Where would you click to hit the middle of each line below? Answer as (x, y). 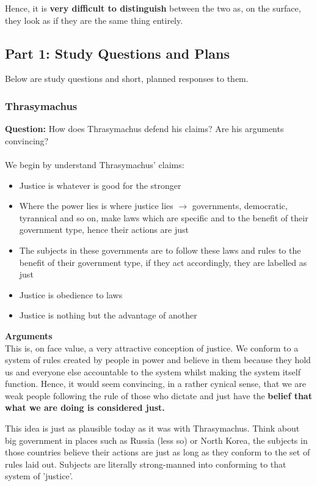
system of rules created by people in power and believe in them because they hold (158, 360)
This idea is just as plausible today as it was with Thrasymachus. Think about (152, 428)
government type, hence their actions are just (104, 230)
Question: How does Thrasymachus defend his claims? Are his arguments (144, 129)
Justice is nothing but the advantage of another (108, 315)
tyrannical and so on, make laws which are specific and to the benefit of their (164, 217)
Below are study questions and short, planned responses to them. (127, 79)
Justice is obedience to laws (71, 294)
